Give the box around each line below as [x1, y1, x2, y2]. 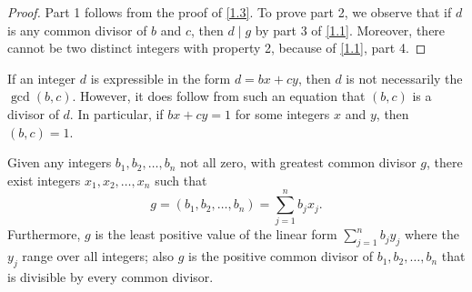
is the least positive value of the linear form [95, 225, 337, 244]
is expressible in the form [90, 68, 231, 87]
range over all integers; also [22, 247, 175, 266]
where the [404, 225, 459, 244]
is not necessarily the [346, 68, 463, 87]
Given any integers [7, 153, 112, 172]
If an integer [7, 68, 76, 87]
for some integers [235, 104, 330, 123]
